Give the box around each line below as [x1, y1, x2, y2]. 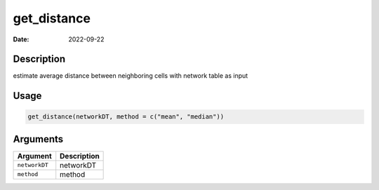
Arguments [13, 133, 64, 145]
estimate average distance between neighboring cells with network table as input [13, 72, 248, 80]
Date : [13, 35, 29, 43]
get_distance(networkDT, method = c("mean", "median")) [27, 113, 225, 121]
